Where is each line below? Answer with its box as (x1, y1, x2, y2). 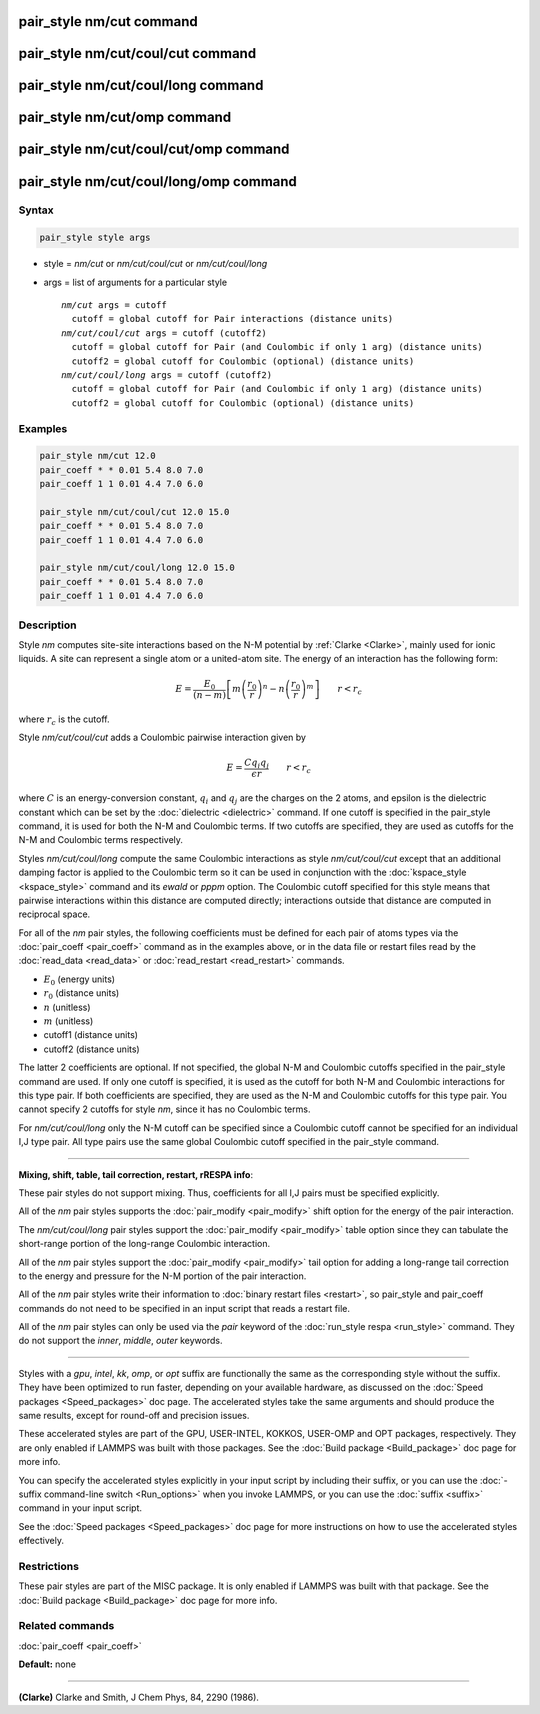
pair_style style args (39, 232, 151, 244)
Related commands (18, 1619, 115, 1633)
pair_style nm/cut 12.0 (39, 450, 157, 462)
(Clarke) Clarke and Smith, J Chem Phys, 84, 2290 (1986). (18, 1691, 260, 1703)
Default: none (18, 1658, 77, 1670)
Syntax (18, 203, 54, 217)
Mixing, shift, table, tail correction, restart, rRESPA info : (18, 1168, 254, 1180)
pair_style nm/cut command (18, 13, 199, 30)
